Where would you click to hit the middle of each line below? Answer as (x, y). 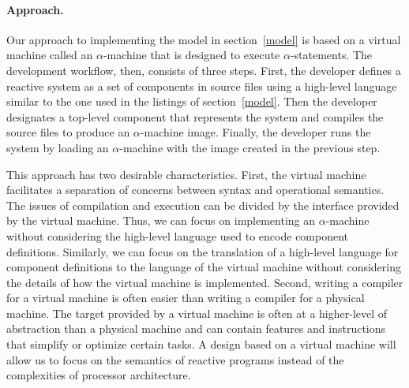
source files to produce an (68, 132)
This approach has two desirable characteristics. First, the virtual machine (186, 174)
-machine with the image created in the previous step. (250, 147)
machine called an (50, 55)
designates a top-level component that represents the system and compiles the (195, 116)
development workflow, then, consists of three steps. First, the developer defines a (204, 70)
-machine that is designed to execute (191, 55)
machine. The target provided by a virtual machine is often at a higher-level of (197, 313)
